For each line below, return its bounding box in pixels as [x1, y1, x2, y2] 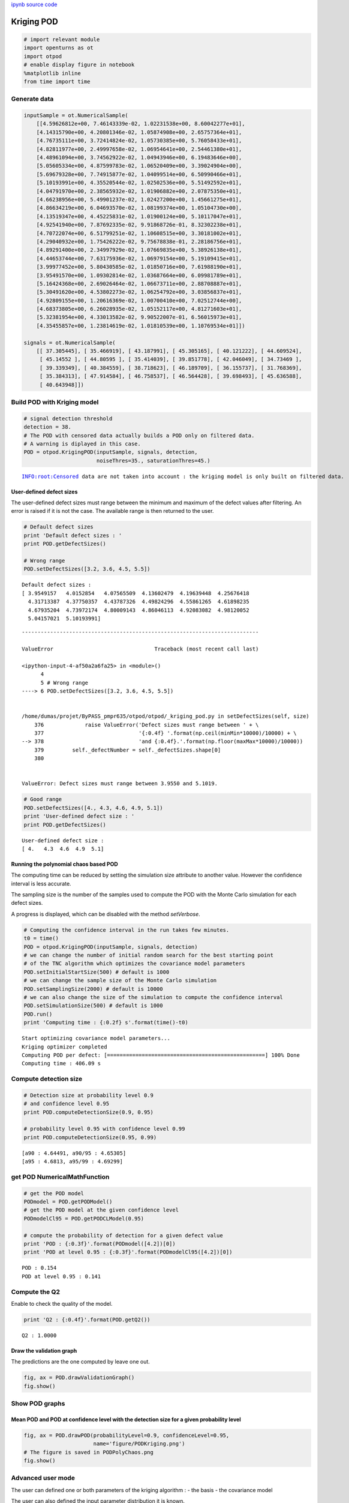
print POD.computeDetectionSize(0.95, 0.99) [23, 1134, 157, 1140]
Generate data [11, 95, 54, 103]
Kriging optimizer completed [22, 1043, 107, 1050]
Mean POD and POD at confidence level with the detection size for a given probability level [11, 1416, 241, 1423]
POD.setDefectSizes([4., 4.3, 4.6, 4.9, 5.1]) [23, 804, 163, 811]
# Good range [23, 796, 62, 803]
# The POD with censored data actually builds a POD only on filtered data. [23, 432, 255, 439]
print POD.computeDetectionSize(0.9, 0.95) [23, 1109, 154, 1115]
